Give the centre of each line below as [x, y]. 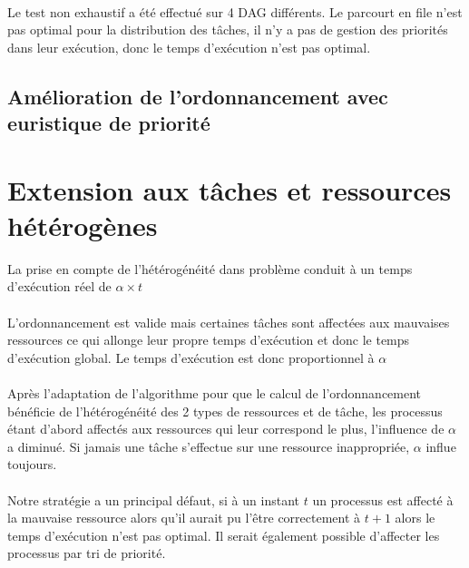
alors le [415, 518]
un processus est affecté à [383, 499]
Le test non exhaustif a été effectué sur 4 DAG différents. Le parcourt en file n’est [235, 11]
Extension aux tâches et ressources [230, 189]
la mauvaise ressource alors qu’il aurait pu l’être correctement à [184, 518]
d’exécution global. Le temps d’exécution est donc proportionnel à [191, 357]
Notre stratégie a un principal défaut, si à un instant [153, 499]
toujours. [32, 464]
